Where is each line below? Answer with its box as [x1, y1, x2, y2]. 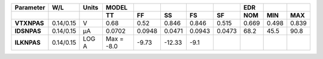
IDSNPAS [14, 27, 41, 35]
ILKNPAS [14, 39, 41, 46]
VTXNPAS [14, 19, 44, 27]
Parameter [14, 4, 45, 11]
